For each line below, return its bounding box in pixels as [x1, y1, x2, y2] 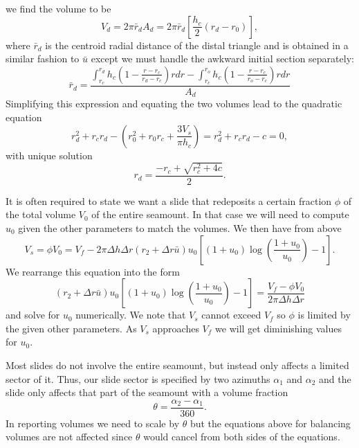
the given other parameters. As [6, 321, 137, 335]
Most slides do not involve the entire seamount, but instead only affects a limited [6, 357, 349, 372]
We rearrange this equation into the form [6, 264, 180, 278]
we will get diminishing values [215, 321, 342, 335]
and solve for [6, 307, 60, 322]
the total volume [6, 207, 76, 222]
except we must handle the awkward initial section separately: [91, 51, 354, 66]
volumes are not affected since [6, 429, 133, 444]
